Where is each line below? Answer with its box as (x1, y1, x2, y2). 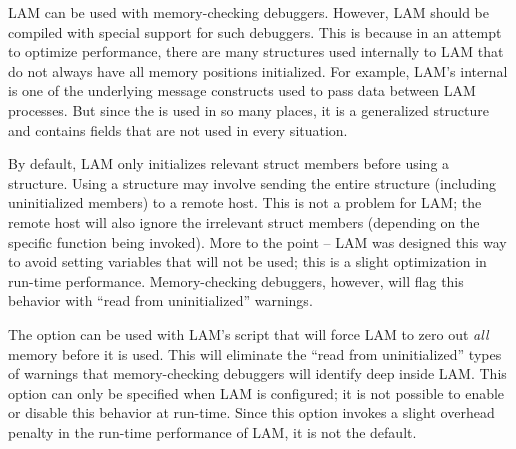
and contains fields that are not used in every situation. (8, 119, 348, 140)
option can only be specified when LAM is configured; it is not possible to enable (8, 382, 505, 403)
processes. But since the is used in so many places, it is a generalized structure (8, 99, 489, 120)
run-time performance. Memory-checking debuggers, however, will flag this (8, 270, 464, 291)
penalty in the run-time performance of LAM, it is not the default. (8, 421, 417, 442)
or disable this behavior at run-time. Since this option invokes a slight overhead (8, 402, 495, 423)
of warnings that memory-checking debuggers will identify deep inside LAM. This (8, 363, 507, 384)
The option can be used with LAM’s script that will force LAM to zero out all (8, 323, 489, 344)
